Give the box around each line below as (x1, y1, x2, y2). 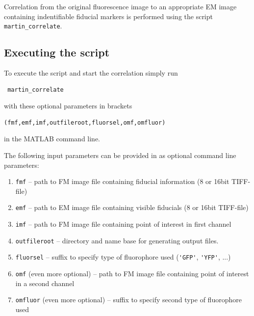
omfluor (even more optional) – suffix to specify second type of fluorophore (15, 294, 242, 305)
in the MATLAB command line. (4, 133, 100, 144)
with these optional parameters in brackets (4, 101, 132, 111)
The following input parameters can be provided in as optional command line (4, 150, 236, 160)
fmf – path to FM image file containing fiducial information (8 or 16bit (15, 176, 229, 186)
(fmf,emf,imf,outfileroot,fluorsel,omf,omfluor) (4, 119, 166, 126)
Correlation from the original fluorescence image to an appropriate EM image (4, 1, 237, 11)
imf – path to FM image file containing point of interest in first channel (15, 219, 231, 229)
